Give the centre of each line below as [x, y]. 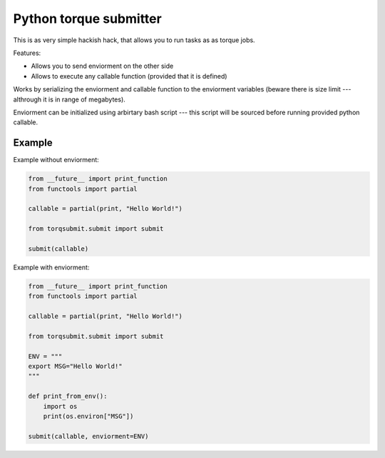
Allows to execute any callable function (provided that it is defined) [129, 76]
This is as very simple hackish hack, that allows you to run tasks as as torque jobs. [134, 40]
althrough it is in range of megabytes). [70, 99]
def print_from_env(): [68, 396]
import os [60, 406]
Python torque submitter [87, 19]
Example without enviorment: [56, 160]
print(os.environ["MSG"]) [88, 416]
